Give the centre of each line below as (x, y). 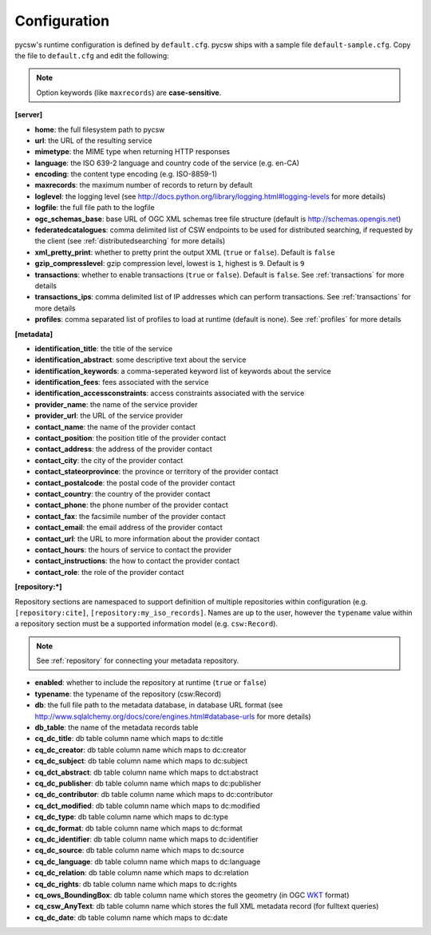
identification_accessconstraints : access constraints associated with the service (170, 393)
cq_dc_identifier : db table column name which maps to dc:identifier (146, 839)
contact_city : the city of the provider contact (109, 460)
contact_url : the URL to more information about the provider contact (147, 538)
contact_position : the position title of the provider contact (130, 438)
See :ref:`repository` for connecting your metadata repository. (138, 661)
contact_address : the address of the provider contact (124, 449)
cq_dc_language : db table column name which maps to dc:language (148, 862)
